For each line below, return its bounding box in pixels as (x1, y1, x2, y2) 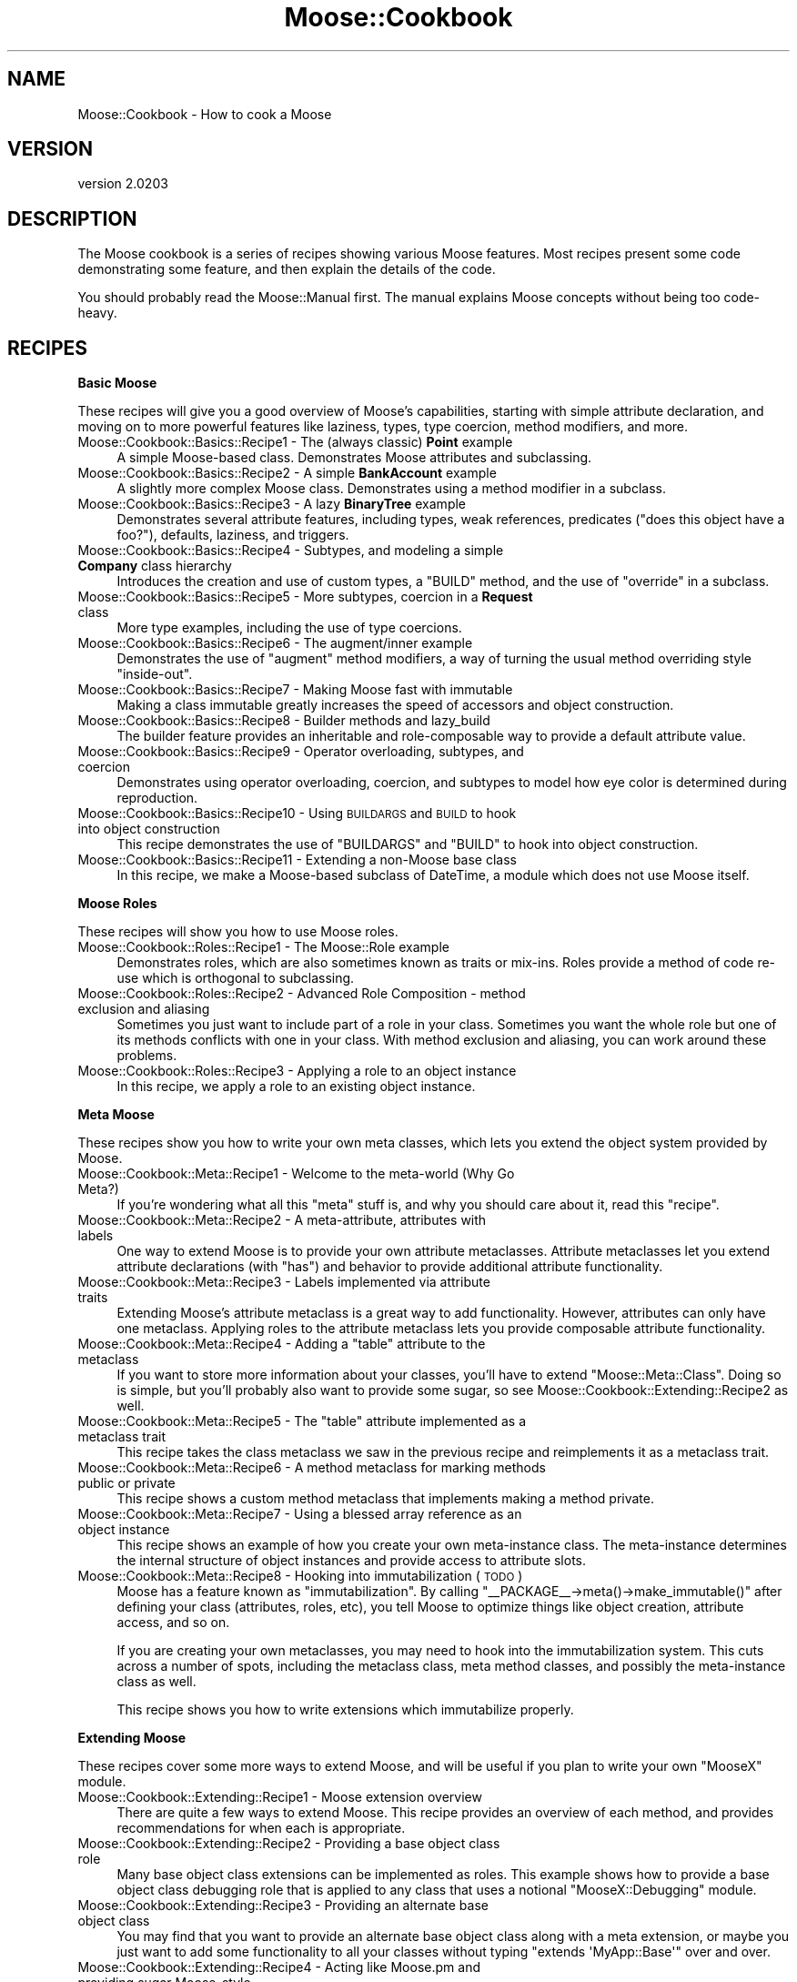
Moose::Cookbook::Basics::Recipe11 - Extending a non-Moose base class (77, 852, 517, 868)
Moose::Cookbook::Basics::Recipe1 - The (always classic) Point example (77, 434, 513, 450)
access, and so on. (116, 1614, 230, 1631)
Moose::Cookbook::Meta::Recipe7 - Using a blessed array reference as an (77, 1506, 522, 1522)
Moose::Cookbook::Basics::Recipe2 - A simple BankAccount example (77, 465, 497, 481)
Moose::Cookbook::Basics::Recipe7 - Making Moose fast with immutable (77, 682, 513, 698)
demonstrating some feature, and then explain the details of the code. (77, 261, 496, 278)
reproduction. (116, 790, 198, 806)
